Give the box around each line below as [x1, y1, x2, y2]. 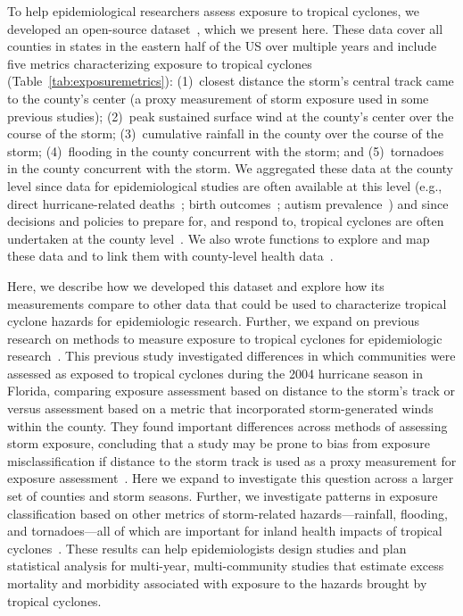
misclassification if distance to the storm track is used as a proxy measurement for [7, 451, 457, 470]
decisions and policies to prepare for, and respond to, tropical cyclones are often [7, 212, 444, 230]
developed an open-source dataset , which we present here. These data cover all [7, 19, 443, 37]
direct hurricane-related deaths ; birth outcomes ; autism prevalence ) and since [7, 194, 449, 212]
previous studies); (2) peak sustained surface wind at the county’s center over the [7, 106, 454, 125]
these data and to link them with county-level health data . [7, 246, 334, 265]
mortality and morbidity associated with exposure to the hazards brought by [7, 574, 427, 592]
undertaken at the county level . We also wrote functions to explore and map [7, 229, 430, 247]
